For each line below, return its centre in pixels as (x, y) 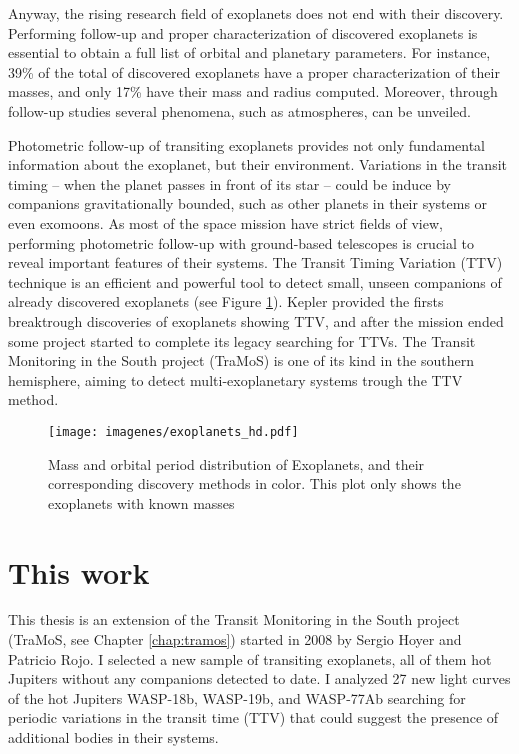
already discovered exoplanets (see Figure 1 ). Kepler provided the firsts (226, 301)
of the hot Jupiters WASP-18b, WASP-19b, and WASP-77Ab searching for (237, 697)
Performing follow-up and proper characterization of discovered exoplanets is (243, 32)
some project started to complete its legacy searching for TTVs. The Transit (242, 340)
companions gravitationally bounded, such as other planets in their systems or (248, 203)
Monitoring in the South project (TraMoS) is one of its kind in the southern (241, 360)
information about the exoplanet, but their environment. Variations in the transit (257, 164)
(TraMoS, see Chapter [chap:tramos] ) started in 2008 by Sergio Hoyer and (235, 639)
